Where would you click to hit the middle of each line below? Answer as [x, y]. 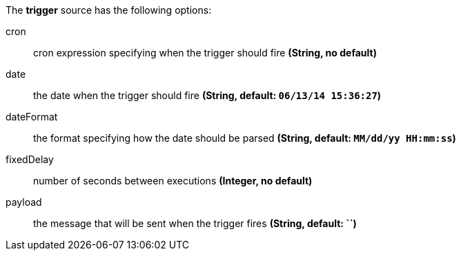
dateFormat [32, 117]
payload [24, 202]
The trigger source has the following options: [109, 10]
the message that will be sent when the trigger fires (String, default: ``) [195, 223]
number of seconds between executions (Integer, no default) [173, 181]
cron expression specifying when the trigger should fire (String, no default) [205, 53]
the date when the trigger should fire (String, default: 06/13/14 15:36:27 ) [207, 95]
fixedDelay [30, 159]
